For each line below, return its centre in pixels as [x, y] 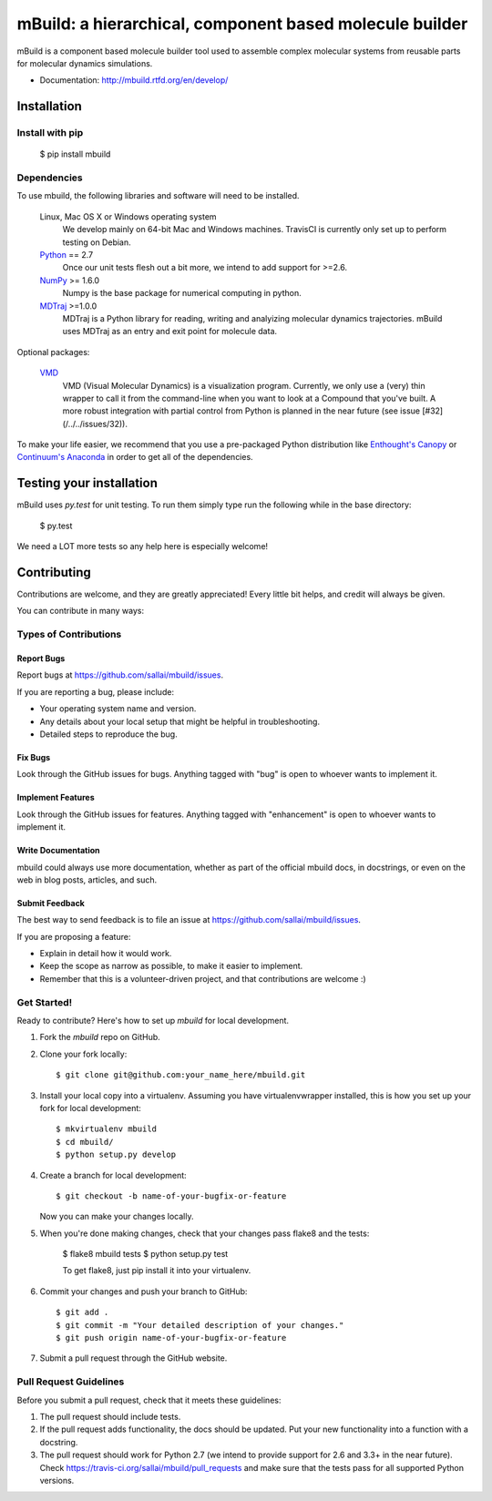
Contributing [54, 572]
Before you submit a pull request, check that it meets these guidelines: [149, 1400]
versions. [57, 1480]
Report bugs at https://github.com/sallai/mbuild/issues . [120, 675]
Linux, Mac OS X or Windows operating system [128, 216]
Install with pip [50, 133]
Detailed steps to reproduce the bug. [108, 734]
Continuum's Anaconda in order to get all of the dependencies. [135, 457]
